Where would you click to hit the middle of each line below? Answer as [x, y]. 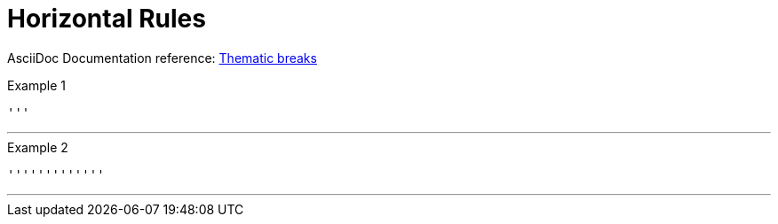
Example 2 [38, 147]
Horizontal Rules [107, 19]
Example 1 [36, 85]
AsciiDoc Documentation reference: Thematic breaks [162, 58]
